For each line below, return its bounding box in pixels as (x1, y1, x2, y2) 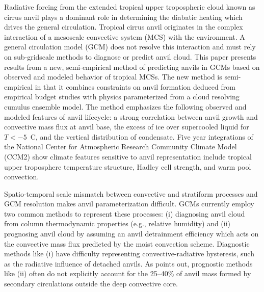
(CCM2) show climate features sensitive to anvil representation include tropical (4, 151, 252, 162)
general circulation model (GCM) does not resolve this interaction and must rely (4, 41, 256, 52)
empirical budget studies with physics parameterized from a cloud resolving (4, 91, 240, 102)
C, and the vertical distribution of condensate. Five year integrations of (30, 131, 253, 142)
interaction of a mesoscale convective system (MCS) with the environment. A (4, 31, 245, 42)
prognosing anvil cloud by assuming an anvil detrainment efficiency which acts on (4, 228, 259, 239)
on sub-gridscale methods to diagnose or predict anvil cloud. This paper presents (4, 51, 256, 62)
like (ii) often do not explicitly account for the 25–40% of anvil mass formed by (4, 268, 251, 279)
